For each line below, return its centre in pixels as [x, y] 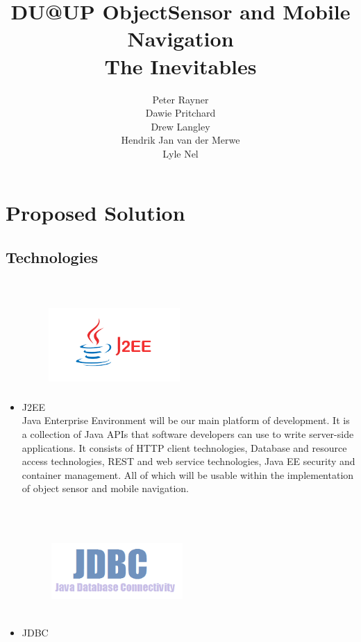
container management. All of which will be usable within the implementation [188, 474]
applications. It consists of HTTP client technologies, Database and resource [184, 447]
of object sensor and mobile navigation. [105, 488]
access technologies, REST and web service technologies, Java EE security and [188, 461]
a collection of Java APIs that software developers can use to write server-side [188, 434]
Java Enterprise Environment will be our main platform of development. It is [186, 420]
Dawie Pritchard [180, 113]
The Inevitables [180, 66]
